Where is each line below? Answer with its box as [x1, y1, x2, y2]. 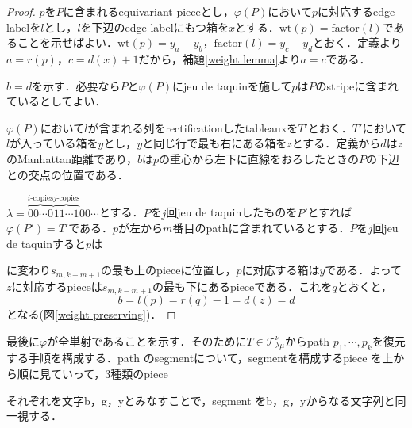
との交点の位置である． [6, 166, 129, 182]
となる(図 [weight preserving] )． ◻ [6, 306, 176, 323]
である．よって [325, 262, 402, 278]
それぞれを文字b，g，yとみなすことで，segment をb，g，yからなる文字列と [6, 392, 395, 408]
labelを [6, 18, 41, 35]
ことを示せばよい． [17, 34, 117, 51]
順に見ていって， [17, 365, 106, 381]
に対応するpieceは [11, 277, 102, 294]
